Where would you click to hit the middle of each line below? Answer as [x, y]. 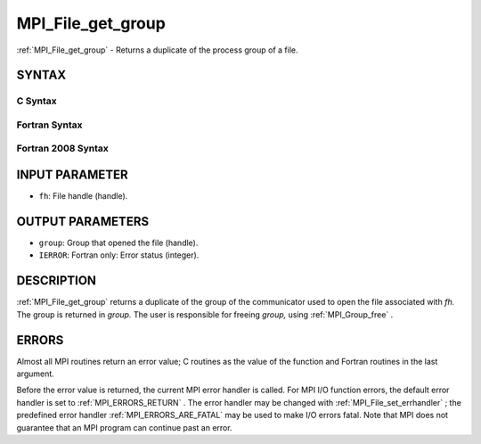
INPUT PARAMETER [72, 175]
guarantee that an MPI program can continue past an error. [124, 427]
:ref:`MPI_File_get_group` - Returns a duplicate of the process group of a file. [157, 50]
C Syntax [37, 101]
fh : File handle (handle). [83, 196]
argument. [36, 374]
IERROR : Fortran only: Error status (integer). [119, 255]
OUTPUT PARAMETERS [83, 222]
